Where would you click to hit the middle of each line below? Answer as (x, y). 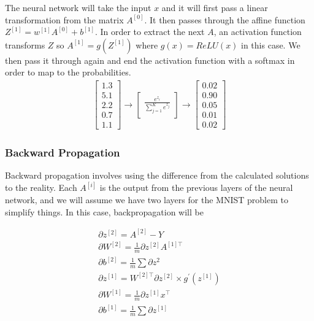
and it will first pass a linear (215, 7)
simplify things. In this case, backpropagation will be (104, 211)
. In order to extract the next (150, 32)
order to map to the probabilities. (68, 72)
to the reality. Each (41, 188)
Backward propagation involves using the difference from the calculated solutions (157, 175)
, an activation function (258, 32)
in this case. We (271, 44)
